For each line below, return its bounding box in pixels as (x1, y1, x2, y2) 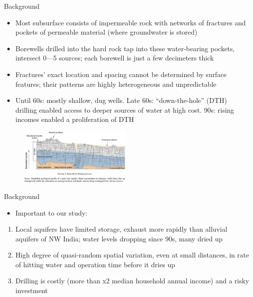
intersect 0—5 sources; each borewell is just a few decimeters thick (15, 53, 214, 63)
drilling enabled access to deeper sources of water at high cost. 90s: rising (15, 104, 234, 115)
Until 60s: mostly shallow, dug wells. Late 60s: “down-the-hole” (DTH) (15, 95, 227, 105)
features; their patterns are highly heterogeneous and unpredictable (15, 79, 216, 89)
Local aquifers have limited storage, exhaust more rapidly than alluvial (15, 224, 228, 234)
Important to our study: (15, 207, 87, 218)
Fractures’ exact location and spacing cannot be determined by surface (15, 69, 227, 79)
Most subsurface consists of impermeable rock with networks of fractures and (15, 17, 246, 27)
